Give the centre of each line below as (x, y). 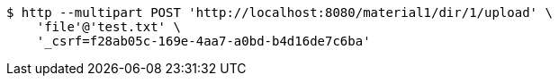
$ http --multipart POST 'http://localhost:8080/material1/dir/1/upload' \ (279, 12)
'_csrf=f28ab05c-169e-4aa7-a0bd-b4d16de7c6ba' (203, 41)
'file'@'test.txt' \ (108, 27)
